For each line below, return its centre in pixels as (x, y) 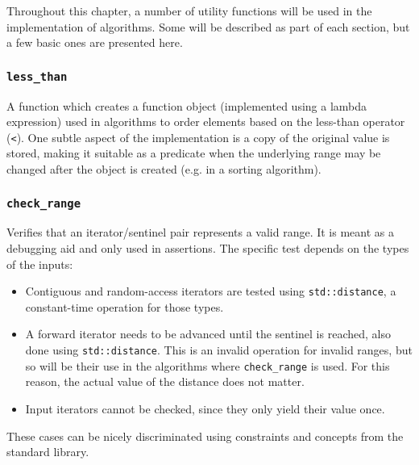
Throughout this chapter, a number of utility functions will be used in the (189, 10)
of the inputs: (40, 264)
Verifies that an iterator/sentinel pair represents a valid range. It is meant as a (200, 232)
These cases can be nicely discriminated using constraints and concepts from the (205, 436)
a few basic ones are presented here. (95, 42)
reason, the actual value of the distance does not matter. (165, 381)
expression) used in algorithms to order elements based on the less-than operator (206, 121)
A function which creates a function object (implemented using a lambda (187, 105)
